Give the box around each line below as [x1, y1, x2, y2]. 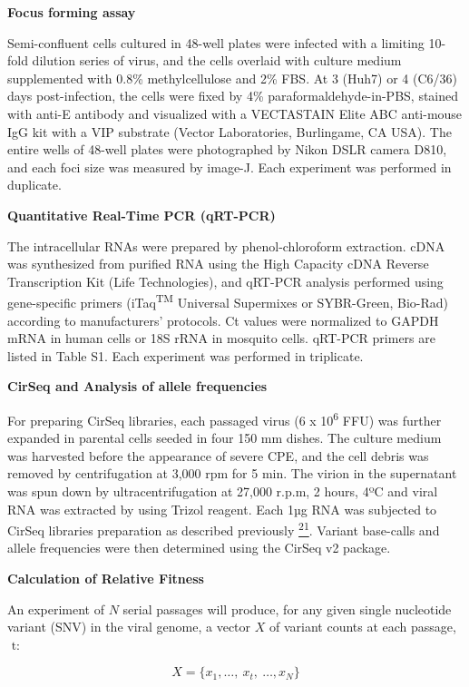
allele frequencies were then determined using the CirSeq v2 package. [7, 538, 391, 557]
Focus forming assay [7, 3, 136, 21]
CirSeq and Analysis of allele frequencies [7, 377, 268, 396]
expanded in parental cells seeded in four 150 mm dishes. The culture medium [7, 428, 442, 447]
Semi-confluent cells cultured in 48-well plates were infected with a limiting [7, 33, 425, 52]
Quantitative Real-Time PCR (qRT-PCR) [7, 205, 276, 224]
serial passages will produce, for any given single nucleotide [122, 599, 452, 618]
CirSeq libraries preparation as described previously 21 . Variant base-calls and [7, 518, 440, 539]
